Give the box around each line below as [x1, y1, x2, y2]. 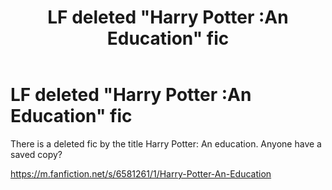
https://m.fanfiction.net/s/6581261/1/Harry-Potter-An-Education [10, 167, 272, 180]
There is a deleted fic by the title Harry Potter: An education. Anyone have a [10, 137, 322, 150]
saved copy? [10, 148, 63, 160]
